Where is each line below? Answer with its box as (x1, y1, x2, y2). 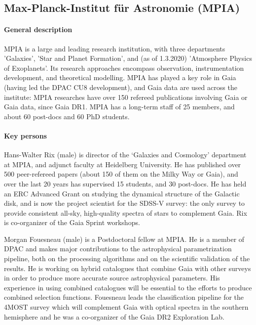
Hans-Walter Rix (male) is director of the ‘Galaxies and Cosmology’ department (4, 149, 247, 160)
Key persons (4, 130, 47, 140)
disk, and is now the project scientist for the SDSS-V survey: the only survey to (4, 198, 245, 208)
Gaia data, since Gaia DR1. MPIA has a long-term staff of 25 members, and (4, 101, 235, 112)
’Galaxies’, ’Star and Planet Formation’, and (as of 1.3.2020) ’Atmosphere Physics (4, 53, 252, 63)
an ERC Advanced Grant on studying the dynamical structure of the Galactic (4, 188, 240, 198)
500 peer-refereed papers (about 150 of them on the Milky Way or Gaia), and (4, 169, 238, 179)
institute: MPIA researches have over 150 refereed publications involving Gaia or (4, 92, 248, 102)
